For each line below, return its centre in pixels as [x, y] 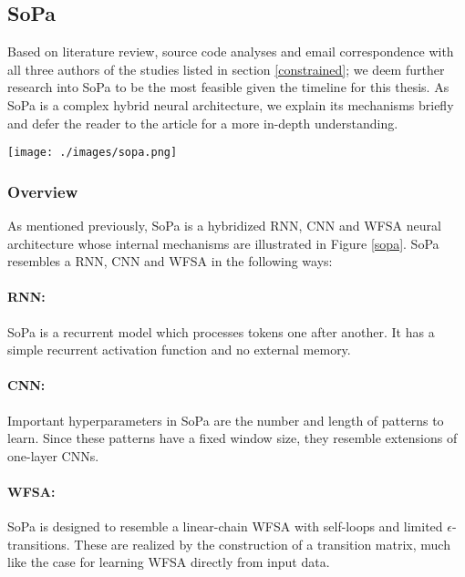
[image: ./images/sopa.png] [93, 153]
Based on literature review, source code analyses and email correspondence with [231, 52]
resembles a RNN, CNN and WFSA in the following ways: [170, 261]
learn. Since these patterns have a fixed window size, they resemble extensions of [232, 438]
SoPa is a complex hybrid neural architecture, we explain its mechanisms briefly [231, 104]
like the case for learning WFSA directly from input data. [169, 562]
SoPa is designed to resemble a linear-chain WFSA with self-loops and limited [225, 526]
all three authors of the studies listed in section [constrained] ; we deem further [226, 69]
